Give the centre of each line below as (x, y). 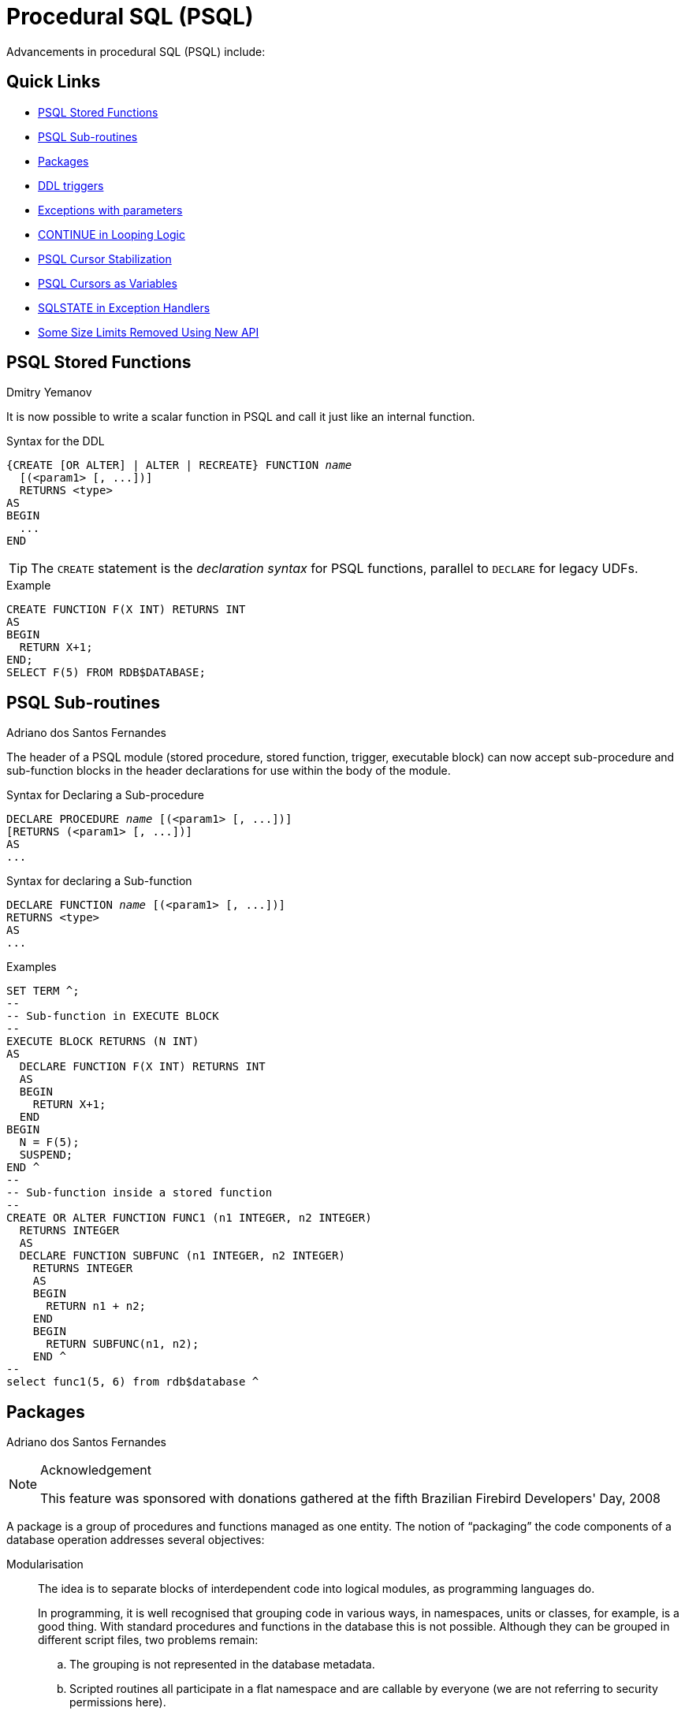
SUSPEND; (46, 1155)
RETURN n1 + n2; (96, 1306)
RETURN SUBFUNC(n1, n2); (123, 1344)
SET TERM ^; (43, 991)
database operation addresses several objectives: (136, 1540)
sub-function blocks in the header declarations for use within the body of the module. (229, 771)
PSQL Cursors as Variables (108, 283)
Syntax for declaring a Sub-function (99, 881)
